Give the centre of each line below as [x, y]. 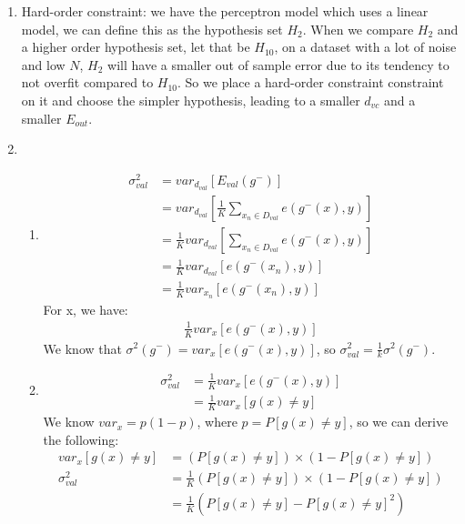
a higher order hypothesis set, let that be [136, 47]
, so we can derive [399, 422]
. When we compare [358, 29]
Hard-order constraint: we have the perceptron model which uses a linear [225, 11]
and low [43, 64]
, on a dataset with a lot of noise [365, 47]
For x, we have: [86, 309]
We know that [82, 348]
